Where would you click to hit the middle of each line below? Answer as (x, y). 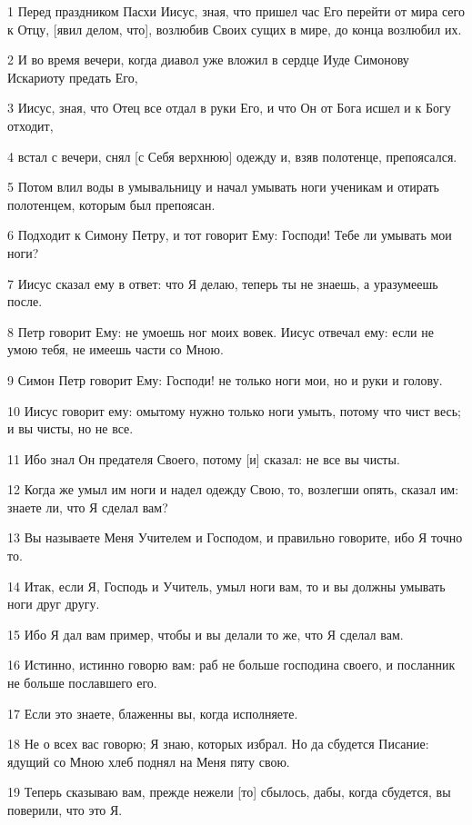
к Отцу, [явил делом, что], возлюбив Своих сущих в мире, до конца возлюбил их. (235, 29)
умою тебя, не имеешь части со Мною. (115, 349)
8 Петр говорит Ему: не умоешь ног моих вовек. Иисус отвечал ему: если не (221, 331)
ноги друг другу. (54, 604)
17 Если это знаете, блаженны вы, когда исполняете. (153, 713)
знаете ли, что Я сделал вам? (88, 507)
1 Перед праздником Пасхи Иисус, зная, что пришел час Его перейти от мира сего (236, 11)
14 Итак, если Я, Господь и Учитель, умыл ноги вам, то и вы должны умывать (226, 586)
